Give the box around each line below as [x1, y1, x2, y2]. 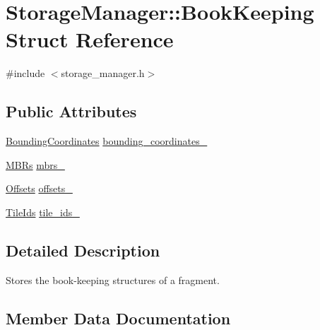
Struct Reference [6, 25, 174, 54]
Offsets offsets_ [6, 181, 73, 196]
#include [6, 66, 45, 81]
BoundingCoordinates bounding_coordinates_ [6, 134, 208, 148]
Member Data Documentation [6, 307, 231, 329]
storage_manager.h [61, 66, 145, 81]
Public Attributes [6, 100, 137, 122]
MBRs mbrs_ [6, 157, 65, 172]
